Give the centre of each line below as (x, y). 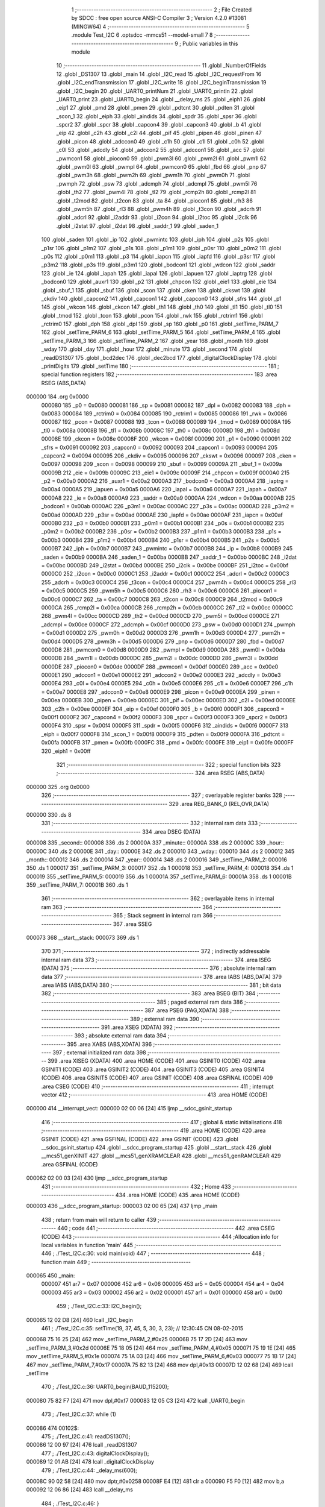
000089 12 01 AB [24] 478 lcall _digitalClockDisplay (90, 1462)
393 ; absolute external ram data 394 (120, 1036)
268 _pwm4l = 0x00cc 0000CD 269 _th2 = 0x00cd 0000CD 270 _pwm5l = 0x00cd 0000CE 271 (160, 616)
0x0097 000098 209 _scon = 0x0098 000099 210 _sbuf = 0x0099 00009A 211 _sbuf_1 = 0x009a (162, 464)
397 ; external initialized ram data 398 (99, 1052)
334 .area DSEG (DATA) (171, 831)
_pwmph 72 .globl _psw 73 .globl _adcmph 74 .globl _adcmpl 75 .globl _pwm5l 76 (157, 183)
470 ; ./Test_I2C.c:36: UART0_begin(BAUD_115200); (105, 1387)
